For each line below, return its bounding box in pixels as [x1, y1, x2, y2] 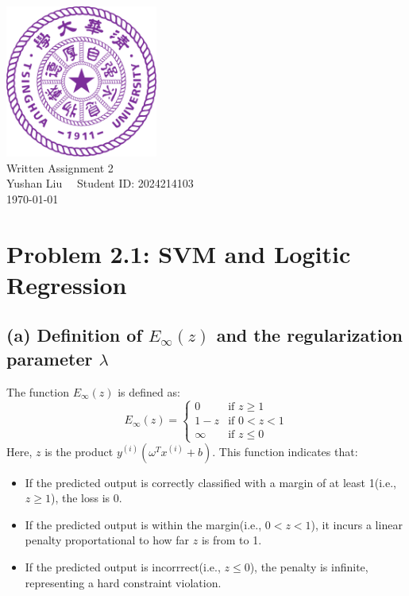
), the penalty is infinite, [249, 559, 368, 575]
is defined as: [118, 383, 180, 400]
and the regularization [216, 323, 403, 347]
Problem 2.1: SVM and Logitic [6, 237, 351, 269]
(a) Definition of [6, 323, 142, 347]
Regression [6, 268, 127, 300]
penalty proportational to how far [25, 532, 190, 548]
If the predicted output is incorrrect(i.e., [25, 559, 221, 575]
